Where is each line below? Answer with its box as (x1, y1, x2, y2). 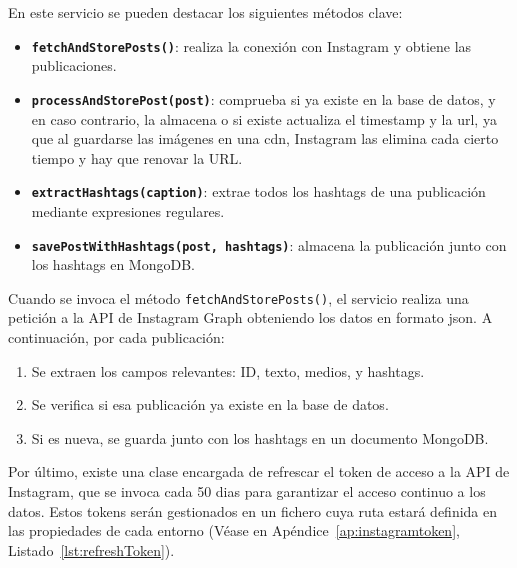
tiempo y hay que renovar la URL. (31, 147, 243, 168)
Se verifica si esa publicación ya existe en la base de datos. (31, 394, 389, 415)
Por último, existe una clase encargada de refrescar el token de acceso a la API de (8, 461, 510, 482)
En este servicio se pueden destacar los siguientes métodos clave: (8, 2, 403, 22)
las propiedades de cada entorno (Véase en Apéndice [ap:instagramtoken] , (8, 520, 460, 541)
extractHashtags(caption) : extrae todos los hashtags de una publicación (31, 181, 486, 202)
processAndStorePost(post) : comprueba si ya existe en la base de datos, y (31, 88, 496, 109)
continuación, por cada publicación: (8, 327, 225, 348)
